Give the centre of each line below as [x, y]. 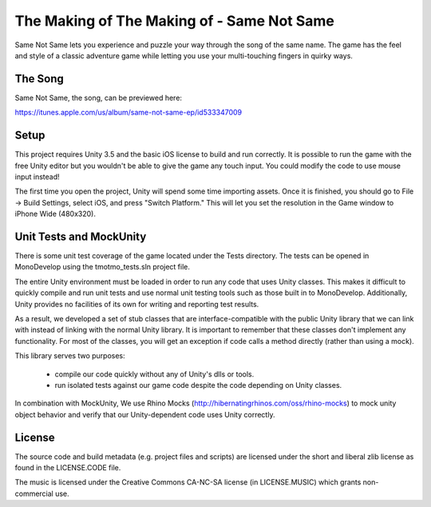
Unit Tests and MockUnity [81, 236]
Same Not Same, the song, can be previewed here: [99, 98]
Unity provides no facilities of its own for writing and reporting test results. [137, 304]
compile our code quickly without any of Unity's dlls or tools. [154, 374]
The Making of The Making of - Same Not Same [175, 21]
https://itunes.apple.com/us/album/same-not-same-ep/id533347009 [129, 113]
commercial [34, 493]
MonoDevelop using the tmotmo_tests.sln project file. [103, 267]
